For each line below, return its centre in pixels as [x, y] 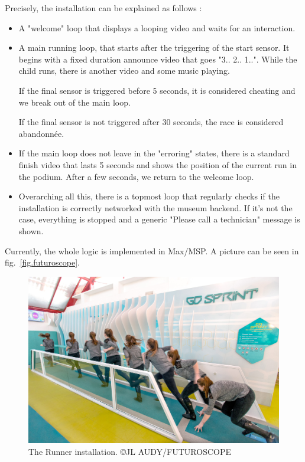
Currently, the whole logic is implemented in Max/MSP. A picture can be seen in [152, 250]
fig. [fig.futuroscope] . [42, 262]
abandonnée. [41, 133]
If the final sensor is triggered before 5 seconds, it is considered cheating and [157, 90]
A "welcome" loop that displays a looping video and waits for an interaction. [157, 27]
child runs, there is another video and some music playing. [124, 71]
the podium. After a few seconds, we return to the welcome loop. [136, 176]
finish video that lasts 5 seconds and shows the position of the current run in [158, 164]
